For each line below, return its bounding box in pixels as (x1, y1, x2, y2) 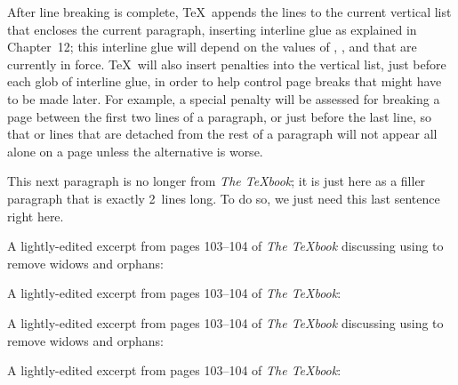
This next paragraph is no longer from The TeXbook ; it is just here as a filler (7, 172, 426, 190)
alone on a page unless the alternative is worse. (7, 141, 263, 160)
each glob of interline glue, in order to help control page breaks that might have (7, 72, 442, 91)
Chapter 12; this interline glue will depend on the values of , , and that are (7, 37, 417, 56)
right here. (7, 206, 64, 225)
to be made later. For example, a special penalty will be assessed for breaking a (7, 89, 440, 108)
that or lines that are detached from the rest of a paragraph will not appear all (7, 124, 438, 143)
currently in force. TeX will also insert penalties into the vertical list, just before (7, 54, 446, 73)
